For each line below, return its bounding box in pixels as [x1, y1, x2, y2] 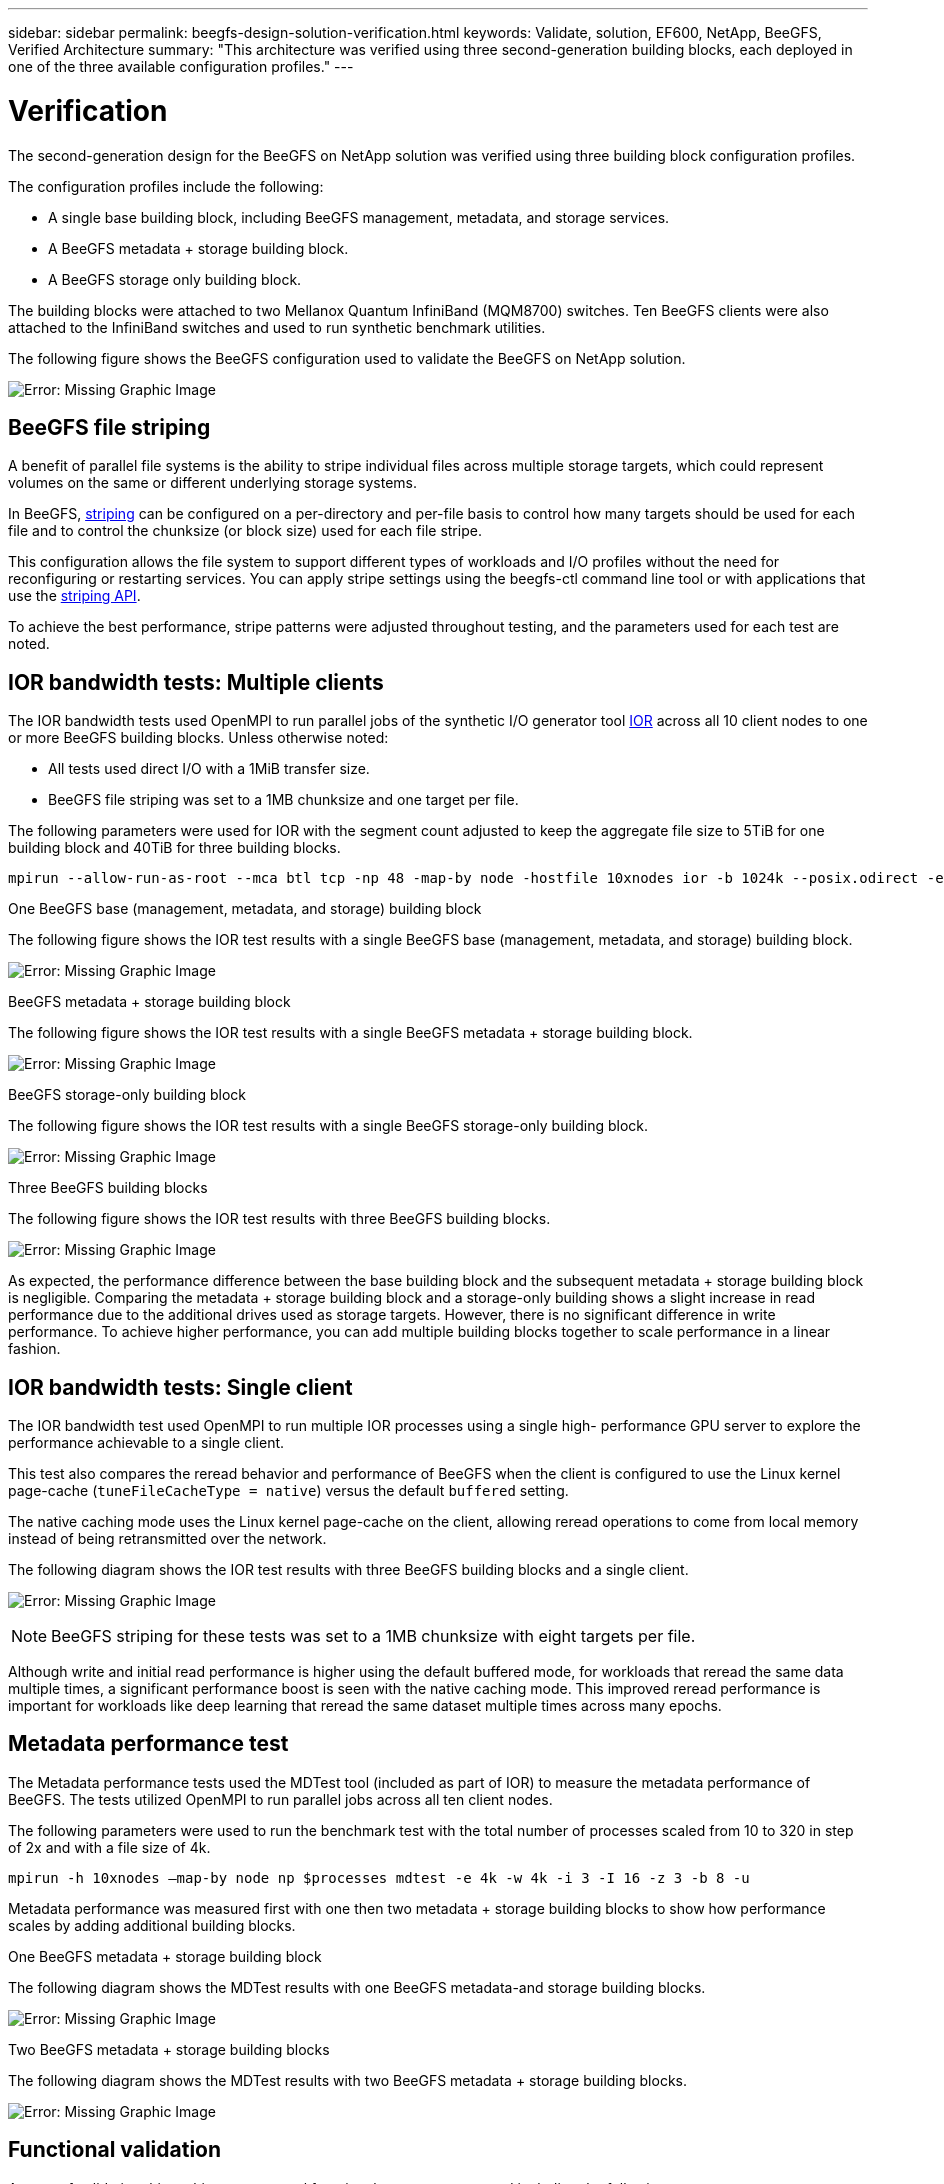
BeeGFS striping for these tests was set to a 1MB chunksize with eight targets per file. [51, 1626, 696, 1647]
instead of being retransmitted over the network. [8, 1530, 327, 1548]
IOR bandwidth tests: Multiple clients [8, 669, 384, 695]
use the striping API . [8, 587, 141, 605]
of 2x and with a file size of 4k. [8, 1838, 211, 1856]
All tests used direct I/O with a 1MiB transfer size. [48, 760, 370, 778]
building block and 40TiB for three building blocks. [8, 839, 341, 857]
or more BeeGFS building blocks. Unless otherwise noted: [8, 729, 389, 747]
